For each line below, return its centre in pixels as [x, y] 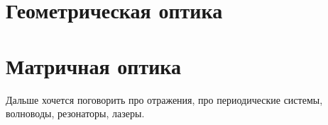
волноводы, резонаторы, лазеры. [75, 113]
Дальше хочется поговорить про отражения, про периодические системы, [164, 99]
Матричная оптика [94, 65]
